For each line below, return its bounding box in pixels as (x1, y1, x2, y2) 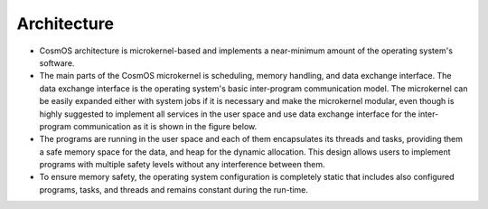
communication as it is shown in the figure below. (72, 120, 258, 131)
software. (39, 57, 75, 68)
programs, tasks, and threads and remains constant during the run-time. (39, 184, 309, 195)
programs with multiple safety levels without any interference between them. (39, 159, 325, 170)
